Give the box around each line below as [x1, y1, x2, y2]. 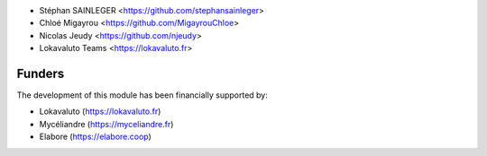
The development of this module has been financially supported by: [16, 90, 268, 100]
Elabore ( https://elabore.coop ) [39, 131, 152, 143]
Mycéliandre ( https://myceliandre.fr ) [39, 118, 174, 129]
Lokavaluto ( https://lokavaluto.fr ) [39, 106, 161, 117]
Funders [16, 65, 65, 81]
